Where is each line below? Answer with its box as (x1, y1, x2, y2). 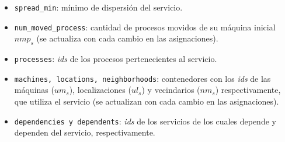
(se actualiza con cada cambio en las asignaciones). (36, 32, 218, 44)
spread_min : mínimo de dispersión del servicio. (14, 1, 183, 13)
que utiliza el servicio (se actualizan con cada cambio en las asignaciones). (14, 95, 279, 108)
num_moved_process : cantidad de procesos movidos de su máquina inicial (14, 20, 276, 33)
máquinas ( (14, 84, 54, 96)
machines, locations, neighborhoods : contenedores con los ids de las (14, 72, 271, 84)
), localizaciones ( (69, 84, 131, 96)
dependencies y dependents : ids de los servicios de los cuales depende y (14, 115, 276, 127)
